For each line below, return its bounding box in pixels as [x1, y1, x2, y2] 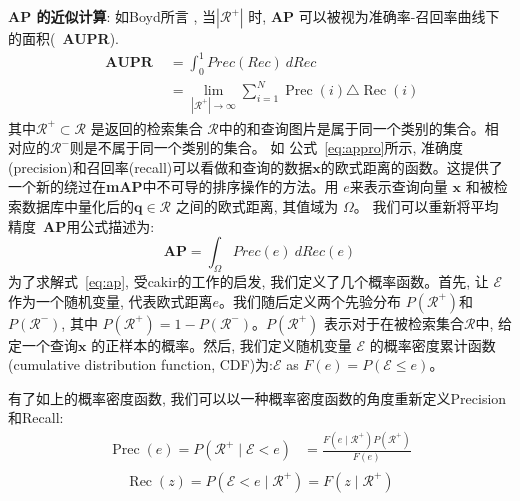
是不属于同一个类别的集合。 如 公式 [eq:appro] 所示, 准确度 [83, 137, 464, 158]
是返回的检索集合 [90, 117, 203, 138]
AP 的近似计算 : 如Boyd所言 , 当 [8, 6, 217, 26]
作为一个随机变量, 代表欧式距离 [8, 290, 213, 311]
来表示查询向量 [349, 176, 448, 197]
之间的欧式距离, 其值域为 [175, 196, 339, 217]
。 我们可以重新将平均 [353, 196, 499, 217]
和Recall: [8, 407, 64, 428]
